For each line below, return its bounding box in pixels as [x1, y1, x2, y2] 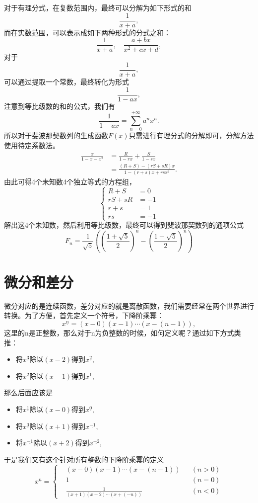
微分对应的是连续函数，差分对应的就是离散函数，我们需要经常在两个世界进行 [4, 300, 254, 311]
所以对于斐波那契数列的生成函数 [4, 130, 108, 141]
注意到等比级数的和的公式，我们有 [4, 100, 115, 111]
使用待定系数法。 [4, 140, 60, 150]
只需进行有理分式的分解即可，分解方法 [129, 130, 254, 141]
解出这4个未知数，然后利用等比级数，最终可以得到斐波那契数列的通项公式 [4, 220, 244, 230]
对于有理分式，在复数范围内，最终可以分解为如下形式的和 [4, 2, 192, 12]
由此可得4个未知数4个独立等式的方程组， [4, 176, 136, 186]
